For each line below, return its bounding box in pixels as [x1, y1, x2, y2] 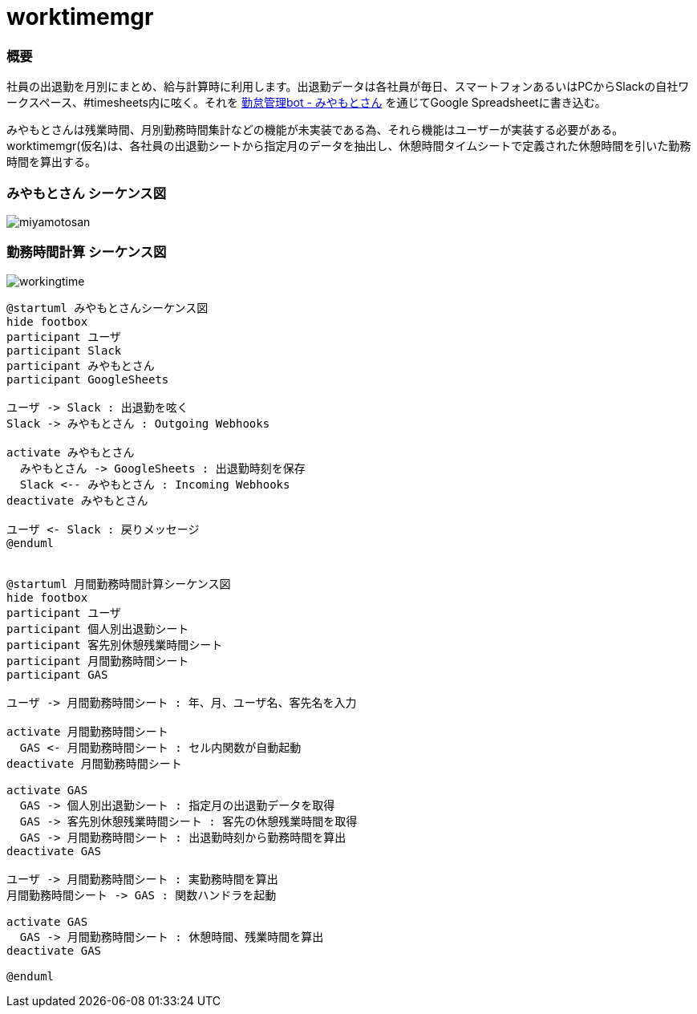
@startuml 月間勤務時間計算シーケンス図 [6, 577, 231, 590]
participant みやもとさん [6, 359, 155, 372]
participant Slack [6, 343, 122, 357]
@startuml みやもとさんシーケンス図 [6, 301, 209, 314]
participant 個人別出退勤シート [6, 622, 189, 635]
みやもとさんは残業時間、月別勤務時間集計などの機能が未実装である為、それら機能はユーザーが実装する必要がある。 [6, 123, 624, 137]
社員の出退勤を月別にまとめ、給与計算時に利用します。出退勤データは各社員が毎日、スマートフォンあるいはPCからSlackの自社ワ [6, 79, 690, 94]
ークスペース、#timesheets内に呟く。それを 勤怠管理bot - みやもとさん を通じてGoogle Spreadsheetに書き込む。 [6, 95, 606, 110]
